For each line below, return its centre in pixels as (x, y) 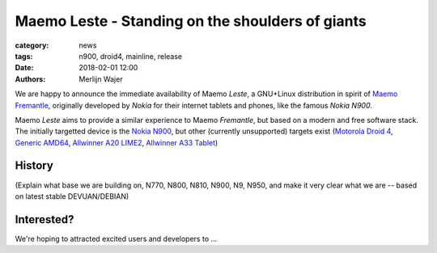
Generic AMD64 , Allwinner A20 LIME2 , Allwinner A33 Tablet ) (117, 142)
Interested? (45, 219)
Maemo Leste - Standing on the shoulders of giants (191, 21)
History (34, 166)
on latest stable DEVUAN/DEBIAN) (72, 196)
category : (32, 45)
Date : (24, 68)
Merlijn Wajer (101, 79)
